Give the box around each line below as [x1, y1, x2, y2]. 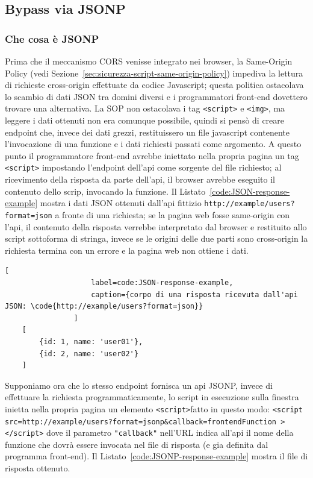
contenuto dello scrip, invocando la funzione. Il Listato [5, 184, 206, 197]
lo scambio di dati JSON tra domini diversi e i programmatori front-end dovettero [5, 90, 308, 102]
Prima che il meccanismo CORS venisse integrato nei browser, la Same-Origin [5, 55, 293, 67]
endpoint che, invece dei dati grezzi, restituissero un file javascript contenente [5, 125, 290, 138]
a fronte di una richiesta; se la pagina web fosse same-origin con [55, 208, 290, 221]
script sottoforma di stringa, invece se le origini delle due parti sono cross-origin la [5, 232, 308, 245]
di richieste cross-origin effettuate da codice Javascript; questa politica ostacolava [5, 78, 304, 91]
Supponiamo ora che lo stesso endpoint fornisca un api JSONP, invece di [5, 379, 273, 391]
